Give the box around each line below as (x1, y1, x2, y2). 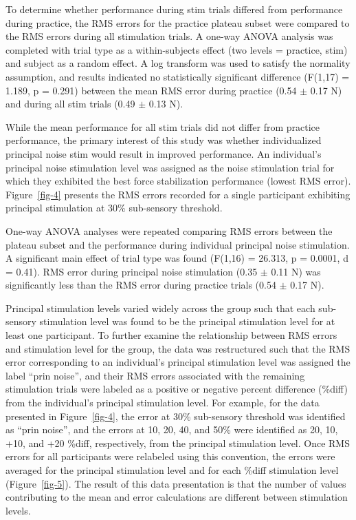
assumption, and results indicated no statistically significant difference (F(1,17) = (5, 69, 350, 83)
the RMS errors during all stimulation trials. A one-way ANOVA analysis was (5, 29, 333, 43)
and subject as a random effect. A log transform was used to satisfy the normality (5, 56, 351, 70)
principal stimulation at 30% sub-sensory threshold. (5, 200, 223, 215)
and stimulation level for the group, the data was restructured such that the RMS (5, 341, 351, 355)
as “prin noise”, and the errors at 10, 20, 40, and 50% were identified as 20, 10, (5, 422, 338, 437)
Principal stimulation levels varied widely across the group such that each (5, 300, 315, 315)
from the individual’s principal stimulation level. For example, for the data (5, 395, 320, 410)
